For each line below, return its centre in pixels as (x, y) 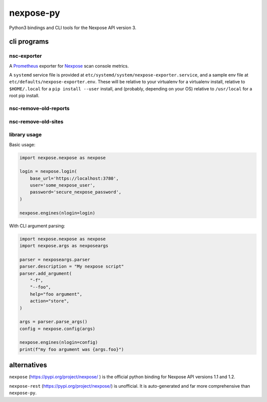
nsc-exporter (25, 56)
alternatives (28, 365)
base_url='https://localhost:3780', (74, 178)
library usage (25, 135)
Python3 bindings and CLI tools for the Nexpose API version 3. (73, 28)
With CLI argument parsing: (37, 226)
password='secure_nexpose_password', (76, 192)
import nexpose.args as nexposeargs (64, 246)
